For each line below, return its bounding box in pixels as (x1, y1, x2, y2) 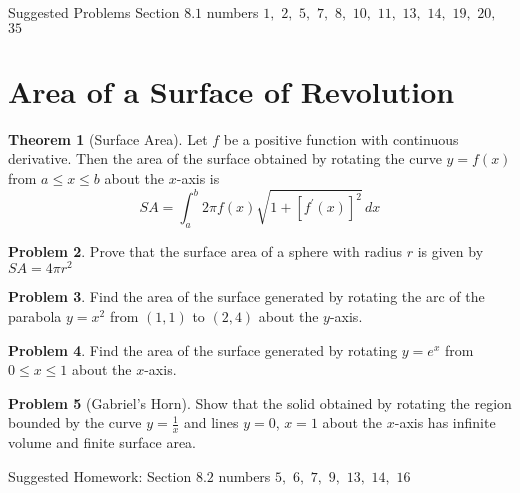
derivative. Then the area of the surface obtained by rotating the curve (8, 148, 442, 169)
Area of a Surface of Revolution (8, 70, 455, 111)
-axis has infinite (394, 412, 496, 433)
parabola (8, 306, 62, 327)
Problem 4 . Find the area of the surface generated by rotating (8, 339, 398, 360)
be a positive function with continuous (223, 128, 459, 149)
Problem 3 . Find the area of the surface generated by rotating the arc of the (8, 286, 485, 307)
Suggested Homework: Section (8, 465, 192, 486)
